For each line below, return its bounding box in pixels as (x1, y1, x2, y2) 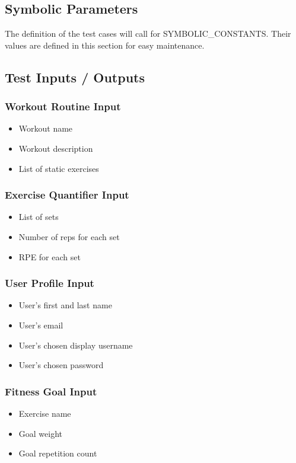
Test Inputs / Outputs (5, 68, 145, 86)
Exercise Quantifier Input (5, 187, 129, 202)
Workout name (18, 122, 73, 135)
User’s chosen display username (18, 339, 133, 351)
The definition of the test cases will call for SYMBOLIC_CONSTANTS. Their (5, 27, 291, 40)
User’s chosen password (18, 359, 104, 371)
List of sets (18, 210, 59, 223)
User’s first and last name (18, 299, 112, 311)
